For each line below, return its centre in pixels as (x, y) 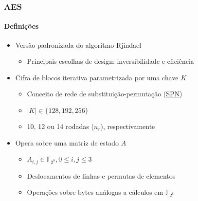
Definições (21, 26)
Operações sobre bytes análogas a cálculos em (95, 192)
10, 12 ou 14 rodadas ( (60, 126)
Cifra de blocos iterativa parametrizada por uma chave (97, 77)
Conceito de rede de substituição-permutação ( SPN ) (105, 94)
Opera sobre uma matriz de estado (67, 142)
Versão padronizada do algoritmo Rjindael (78, 45)
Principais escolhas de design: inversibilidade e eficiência (110, 61)
